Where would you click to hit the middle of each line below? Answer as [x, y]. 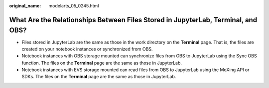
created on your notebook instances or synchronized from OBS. [87, 49]
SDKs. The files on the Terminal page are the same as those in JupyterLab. [99, 77]
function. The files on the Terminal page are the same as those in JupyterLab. [102, 63]
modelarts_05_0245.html [74, 6]
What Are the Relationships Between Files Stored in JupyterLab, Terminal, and [133, 20]
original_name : [25, 6]
